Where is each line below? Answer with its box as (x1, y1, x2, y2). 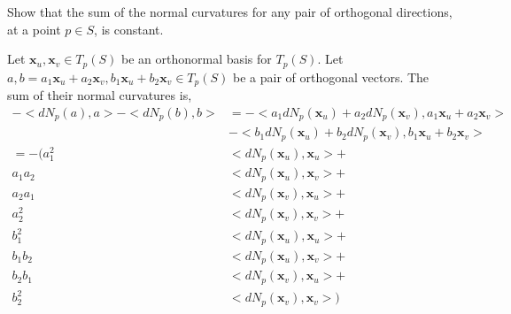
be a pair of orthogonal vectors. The (232, 67, 430, 86)
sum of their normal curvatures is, (7, 86, 192, 104)
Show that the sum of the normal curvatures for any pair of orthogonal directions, (7, 3, 453, 21)
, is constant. (94, 19, 164, 38)
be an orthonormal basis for (120, 50, 272, 68)
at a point (7, 19, 61, 38)
